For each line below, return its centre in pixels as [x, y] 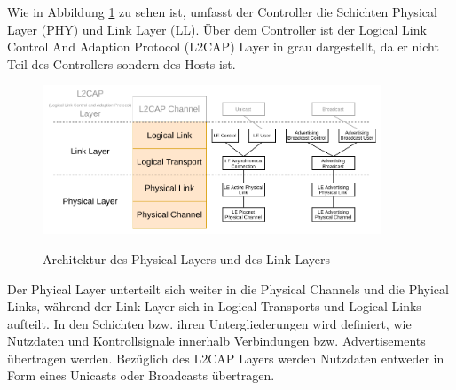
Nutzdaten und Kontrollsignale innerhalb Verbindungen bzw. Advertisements [216, 341]
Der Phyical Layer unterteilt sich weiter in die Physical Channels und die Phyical [228, 289]
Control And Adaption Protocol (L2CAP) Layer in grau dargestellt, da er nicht [223, 47]
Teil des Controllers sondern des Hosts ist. [122, 63]
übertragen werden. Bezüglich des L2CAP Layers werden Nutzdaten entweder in [226, 358]
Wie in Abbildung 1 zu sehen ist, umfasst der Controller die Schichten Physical [222, 12]
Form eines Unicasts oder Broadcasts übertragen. [141, 375]
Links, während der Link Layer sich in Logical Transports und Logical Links [214, 306]
